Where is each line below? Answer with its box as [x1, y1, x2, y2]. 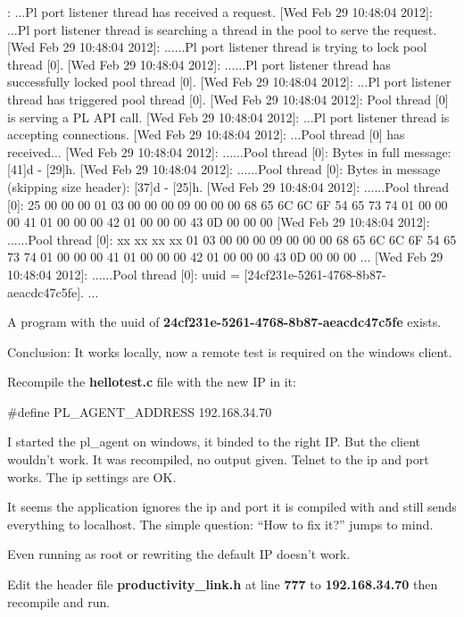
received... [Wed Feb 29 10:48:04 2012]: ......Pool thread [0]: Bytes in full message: [7, 142, 452, 161]
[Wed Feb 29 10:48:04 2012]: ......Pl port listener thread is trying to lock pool [7, 38, 427, 56]
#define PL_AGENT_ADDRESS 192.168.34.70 [7, 402, 272, 421]
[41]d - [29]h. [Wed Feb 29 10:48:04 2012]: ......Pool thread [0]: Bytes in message [7, 160, 441, 179]
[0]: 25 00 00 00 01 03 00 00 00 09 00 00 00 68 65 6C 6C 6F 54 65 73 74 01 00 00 [7, 195, 448, 213]
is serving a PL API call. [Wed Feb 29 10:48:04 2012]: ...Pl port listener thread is [7, 107, 450, 126]
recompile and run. [7, 592, 111, 611]
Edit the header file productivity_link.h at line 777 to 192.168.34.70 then [7, 575, 438, 594]
